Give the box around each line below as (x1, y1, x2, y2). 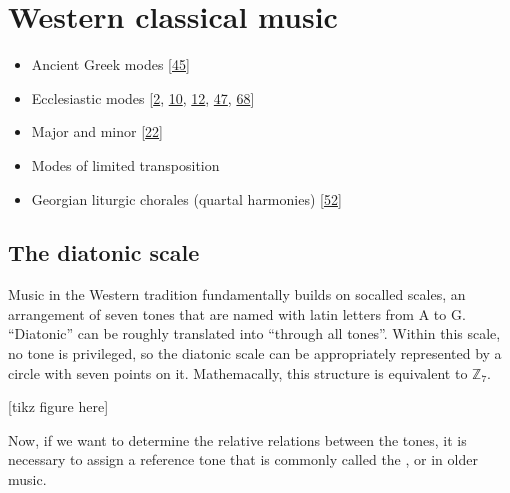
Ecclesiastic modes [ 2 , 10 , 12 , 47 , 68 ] (31, 87, 255, 108)
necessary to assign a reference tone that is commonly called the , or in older (8, 449, 478, 470)
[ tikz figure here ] (8, 396, 109, 417)
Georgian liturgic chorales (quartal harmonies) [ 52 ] (31, 188, 342, 209)
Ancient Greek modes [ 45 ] (31, 54, 190, 75)
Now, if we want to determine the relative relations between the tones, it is (8, 429, 467, 450)
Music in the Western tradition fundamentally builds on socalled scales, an (8, 284, 466, 305)
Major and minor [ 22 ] (31, 121, 163, 142)
